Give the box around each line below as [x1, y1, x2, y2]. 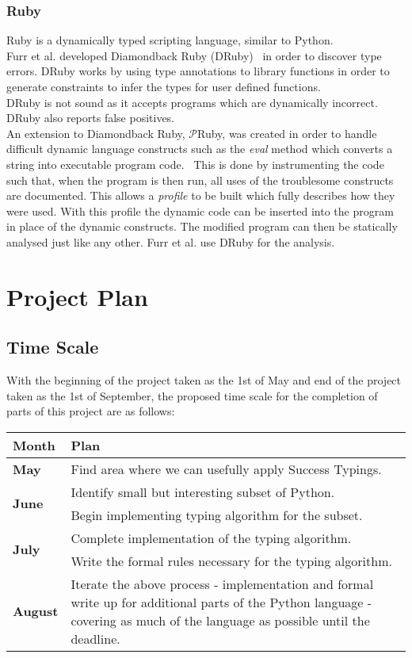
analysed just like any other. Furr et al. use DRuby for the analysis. [6, 233, 335, 250]
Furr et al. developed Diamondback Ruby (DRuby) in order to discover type [6, 47, 382, 63]
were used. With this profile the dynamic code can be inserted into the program [6, 202, 394, 219]
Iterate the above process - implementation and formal [71, 574, 374, 593]
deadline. [71, 629, 120, 648]
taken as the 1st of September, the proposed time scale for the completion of [6, 387, 378, 404]
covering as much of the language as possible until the [71, 610, 370, 629]
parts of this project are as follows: [6, 403, 175, 419]
